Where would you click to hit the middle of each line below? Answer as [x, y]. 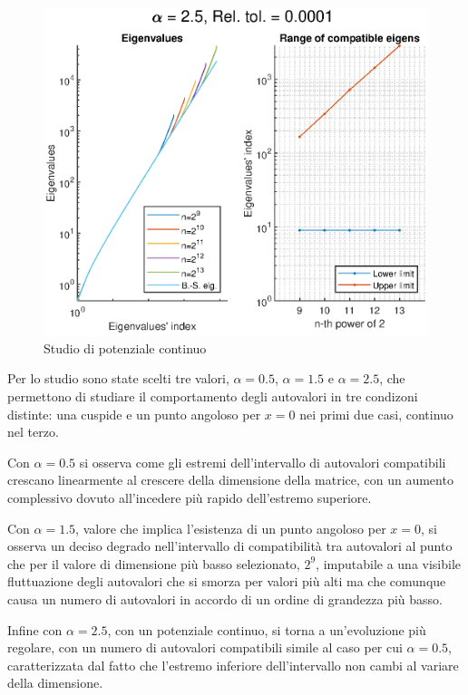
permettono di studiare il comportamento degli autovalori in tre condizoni [213, 396]
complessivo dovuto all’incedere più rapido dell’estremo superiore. [190, 497]
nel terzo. [33, 432]
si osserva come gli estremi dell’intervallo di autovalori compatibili [263, 462]
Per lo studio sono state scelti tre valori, [118, 378]
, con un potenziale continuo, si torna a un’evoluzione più [267, 629]
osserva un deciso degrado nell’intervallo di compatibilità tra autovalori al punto [230, 546]
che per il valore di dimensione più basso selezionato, [154, 563]
